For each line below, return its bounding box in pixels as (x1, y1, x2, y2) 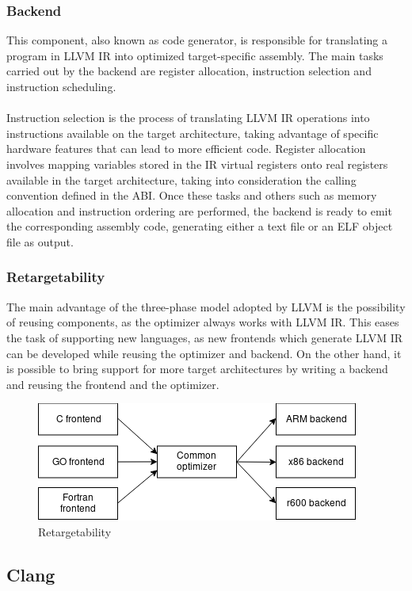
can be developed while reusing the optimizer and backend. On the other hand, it (6, 345, 402, 361)
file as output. (6, 233, 74, 250)
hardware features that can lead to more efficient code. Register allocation (6, 140, 366, 157)
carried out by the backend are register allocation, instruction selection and (6, 63, 372, 79)
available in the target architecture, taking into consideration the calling (6, 171, 357, 188)
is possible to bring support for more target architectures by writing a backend (6, 360, 388, 377)
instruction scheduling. (6, 78, 116, 94)
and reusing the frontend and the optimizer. (6, 376, 219, 392)
